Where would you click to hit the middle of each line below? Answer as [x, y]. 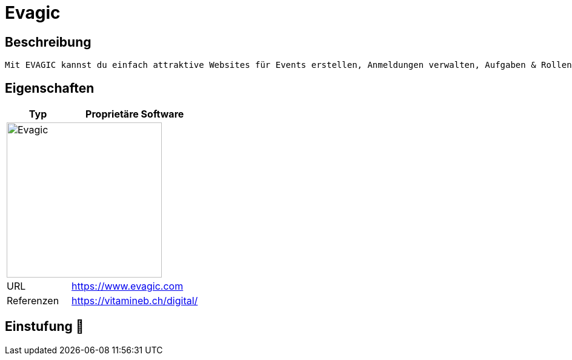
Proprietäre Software [135, 114]
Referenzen [33, 301]
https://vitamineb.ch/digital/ [135, 301]
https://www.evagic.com [128, 286]
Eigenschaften [50, 88]
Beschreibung [48, 42]
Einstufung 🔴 [45, 327]
